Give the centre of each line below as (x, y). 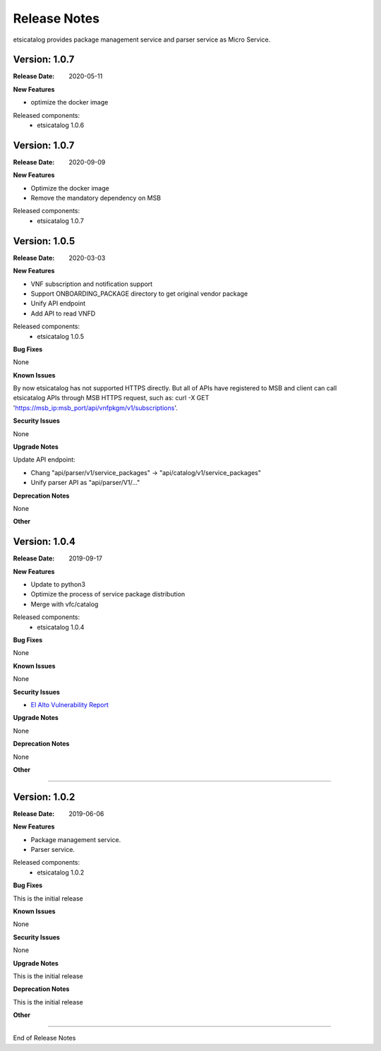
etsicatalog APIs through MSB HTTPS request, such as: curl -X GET (111, 398)
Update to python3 (58, 584)
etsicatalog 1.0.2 (61, 872)
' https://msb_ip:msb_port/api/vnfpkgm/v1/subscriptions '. (95, 408)
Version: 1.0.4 (44, 542)
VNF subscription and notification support (92, 284)
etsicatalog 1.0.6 (61, 125)
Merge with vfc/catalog (65, 604)
